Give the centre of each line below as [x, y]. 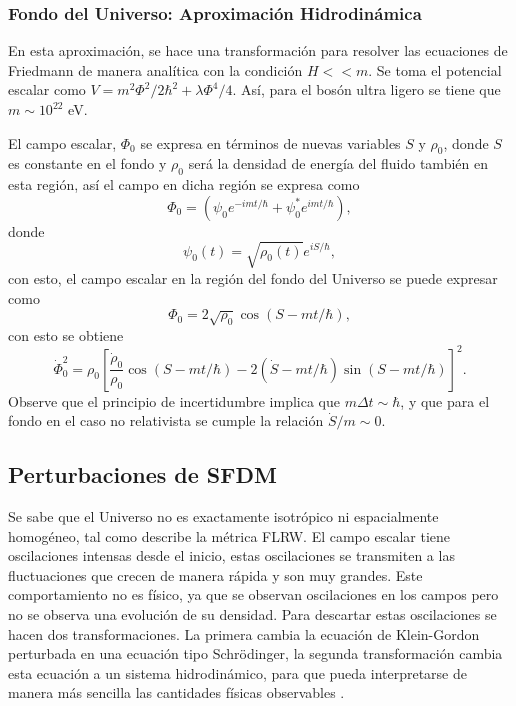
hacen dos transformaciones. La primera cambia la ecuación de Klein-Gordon [244, 633]
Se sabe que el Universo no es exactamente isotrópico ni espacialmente [223, 515]
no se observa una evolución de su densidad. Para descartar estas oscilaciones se [252, 613]
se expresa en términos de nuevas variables [270, 142]
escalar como [47, 89]
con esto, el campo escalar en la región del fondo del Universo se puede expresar [253, 277]
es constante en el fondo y [87, 163]
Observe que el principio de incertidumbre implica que [174, 400]
